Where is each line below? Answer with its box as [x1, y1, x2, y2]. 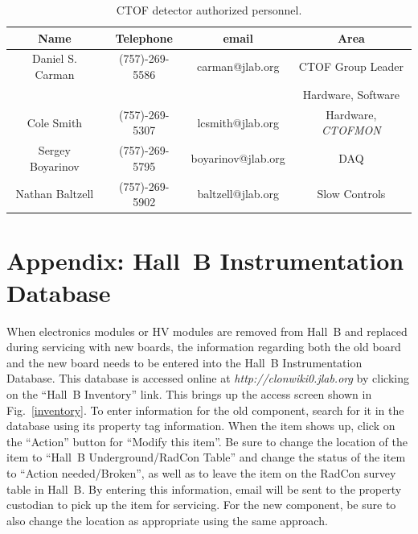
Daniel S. [32, 50, 77, 67]
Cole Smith [27, 114, 83, 130]
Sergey [38, 142, 71, 159]
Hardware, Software [302, 85, 400, 102]
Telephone [115, 29, 173, 46]
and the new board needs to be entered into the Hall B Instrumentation [6, 354, 363, 370]
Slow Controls [317, 185, 386, 202]
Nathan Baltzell [15, 185, 94, 202]
